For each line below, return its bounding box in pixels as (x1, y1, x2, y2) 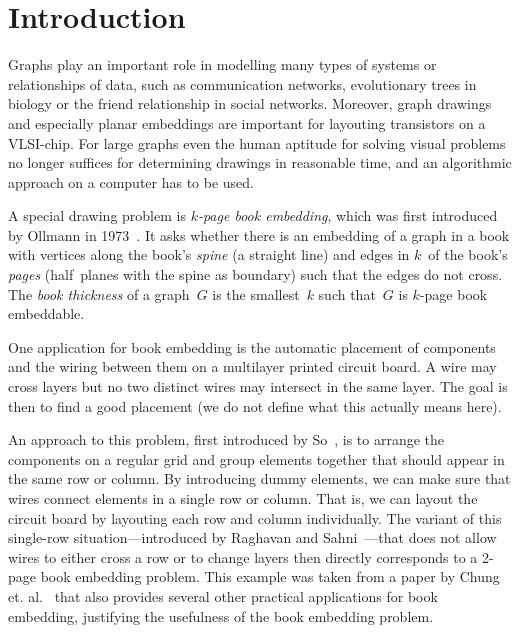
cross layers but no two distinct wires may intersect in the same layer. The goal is (8, 376, 508, 397)
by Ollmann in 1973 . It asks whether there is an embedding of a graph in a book (8, 224, 510, 245)
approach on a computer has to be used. (8, 171, 255, 192)
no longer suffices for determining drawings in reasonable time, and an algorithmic (8, 152, 512, 173)
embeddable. (8, 303, 85, 324)
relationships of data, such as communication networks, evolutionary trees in (8, 73, 477, 94)
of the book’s (428, 244, 508, 265)
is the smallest (212, 283, 300, 304)
